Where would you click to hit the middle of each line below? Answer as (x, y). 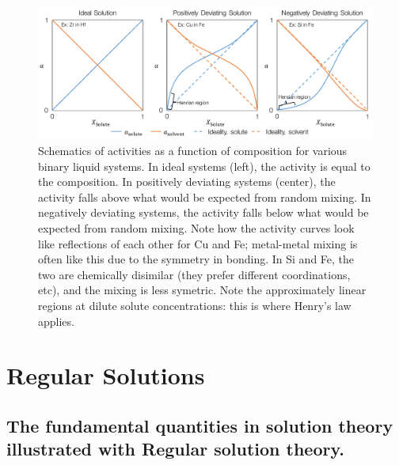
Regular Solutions (106, 375)
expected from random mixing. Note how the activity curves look (196, 228)
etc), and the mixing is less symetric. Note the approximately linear (202, 290)
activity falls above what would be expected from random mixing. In (205, 197)
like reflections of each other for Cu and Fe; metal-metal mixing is (198, 243)
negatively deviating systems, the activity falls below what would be (203, 212)
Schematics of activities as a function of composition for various (193, 151)
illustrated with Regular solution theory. (175, 449)
